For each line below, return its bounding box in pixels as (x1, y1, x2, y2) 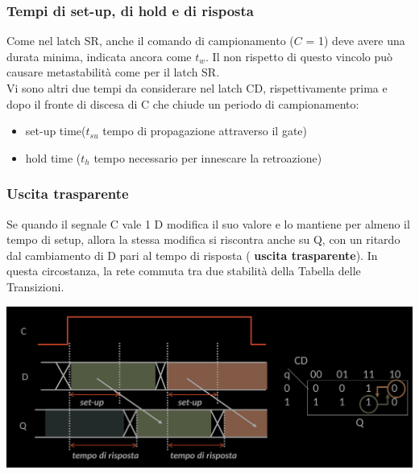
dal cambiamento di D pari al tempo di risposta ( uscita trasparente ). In (6, 246, 378, 263)
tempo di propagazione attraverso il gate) (102, 122, 308, 139)
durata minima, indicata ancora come (6, 47, 192, 64)
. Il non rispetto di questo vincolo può (205, 47, 393, 64)
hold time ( (25, 149, 81, 166)
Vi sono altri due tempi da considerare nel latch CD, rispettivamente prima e (6, 80, 388, 96)
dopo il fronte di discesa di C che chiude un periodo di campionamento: (6, 95, 359, 112)
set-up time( (25, 122, 86, 139)
